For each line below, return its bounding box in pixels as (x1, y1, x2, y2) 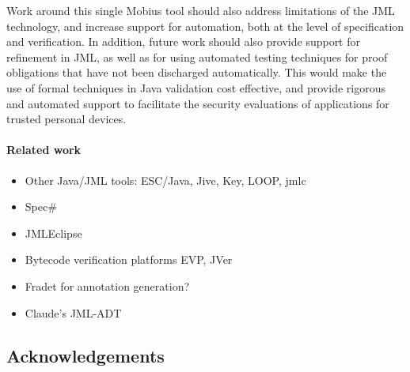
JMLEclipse (25, 224, 82, 241)
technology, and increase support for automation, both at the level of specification (6, 17, 404, 34)
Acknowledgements (6, 343, 165, 367)
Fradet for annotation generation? (25, 277, 190, 294)
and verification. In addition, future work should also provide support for (6, 33, 361, 50)
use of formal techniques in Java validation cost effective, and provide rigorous (6, 79, 385, 96)
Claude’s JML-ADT (25, 304, 122, 321)
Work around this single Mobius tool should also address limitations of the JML (6, 2, 395, 18)
